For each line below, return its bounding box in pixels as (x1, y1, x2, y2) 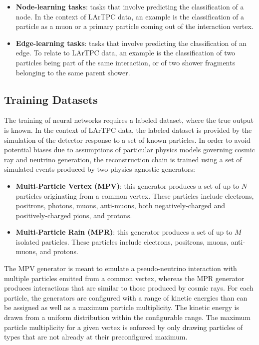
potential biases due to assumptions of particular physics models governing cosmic (4, 144, 255, 155)
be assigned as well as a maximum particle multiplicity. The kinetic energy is (4, 302, 239, 313)
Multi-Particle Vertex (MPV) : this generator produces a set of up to (15, 180, 240, 191)
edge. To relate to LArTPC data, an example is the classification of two (15, 47, 236, 58)
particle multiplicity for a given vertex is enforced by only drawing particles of (4, 322, 243, 332)
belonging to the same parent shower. (15, 67, 130, 77)
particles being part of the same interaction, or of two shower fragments (15, 57, 235, 67)
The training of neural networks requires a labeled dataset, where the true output (4, 115, 254, 125)
